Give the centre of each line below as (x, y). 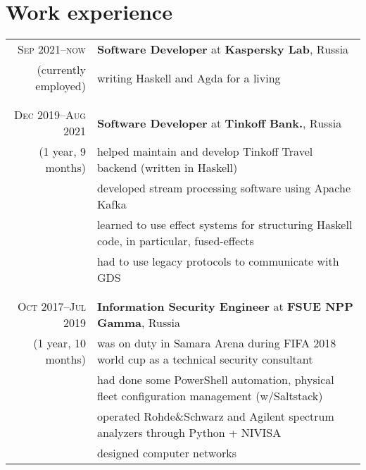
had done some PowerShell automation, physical (215, 380)
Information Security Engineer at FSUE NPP (225, 307)
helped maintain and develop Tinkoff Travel (205, 151)
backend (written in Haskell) (167, 168)
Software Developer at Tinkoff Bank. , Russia (219, 123)
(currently (61, 70)
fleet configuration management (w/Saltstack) (210, 396)
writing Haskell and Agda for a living (189, 78)
